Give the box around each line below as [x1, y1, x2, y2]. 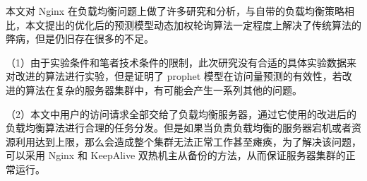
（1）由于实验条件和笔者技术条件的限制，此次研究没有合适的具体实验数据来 [6, 54, 356, 69]
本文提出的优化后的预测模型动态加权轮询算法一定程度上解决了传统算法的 [25, 17, 361, 32]
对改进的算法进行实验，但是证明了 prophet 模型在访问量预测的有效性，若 [6, 69, 342, 83]
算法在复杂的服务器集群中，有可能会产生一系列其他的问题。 [25, 82, 302, 97]
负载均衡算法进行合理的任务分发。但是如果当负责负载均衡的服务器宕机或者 [6, 120, 351, 135]
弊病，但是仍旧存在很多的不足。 [6, 31, 154, 46]
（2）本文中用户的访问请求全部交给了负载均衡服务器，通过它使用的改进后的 [6, 106, 356, 121]
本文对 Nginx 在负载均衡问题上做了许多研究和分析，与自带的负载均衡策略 [6, 4, 344, 18]
